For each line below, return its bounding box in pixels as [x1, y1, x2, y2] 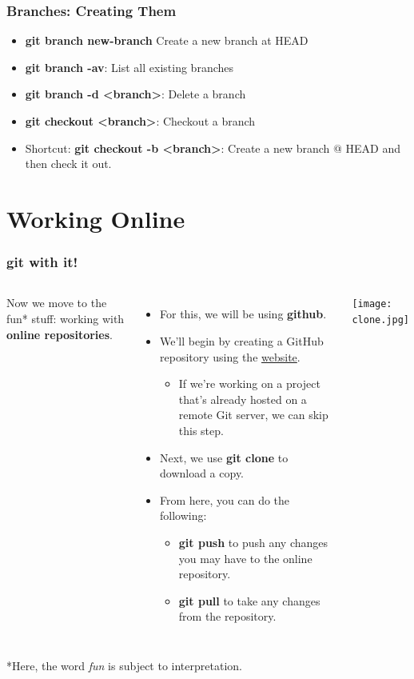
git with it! [6, 252, 78, 272]
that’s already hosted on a [178, 390, 307, 407]
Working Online [6, 202, 185, 234]
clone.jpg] [352, 314, 410, 326]
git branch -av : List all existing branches [25, 58, 234, 75]
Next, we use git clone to [160, 449, 289, 465]
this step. [178, 421, 224, 438]
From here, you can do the [160, 491, 290, 508]
